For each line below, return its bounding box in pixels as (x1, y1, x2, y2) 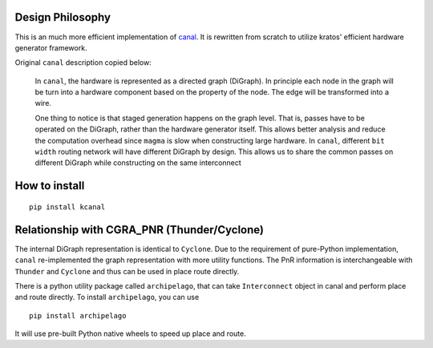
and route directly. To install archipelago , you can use (14, 293, 200, 302)
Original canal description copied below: (14, 58, 152, 67)
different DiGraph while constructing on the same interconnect (34, 158, 242, 168)
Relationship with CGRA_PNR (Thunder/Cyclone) (14, 223, 265, 237)
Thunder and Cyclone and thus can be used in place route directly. (14, 266, 240, 276)
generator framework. (14, 42, 87, 52)
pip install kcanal (29, 202, 106, 212)
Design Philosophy (14, 10, 111, 24)
